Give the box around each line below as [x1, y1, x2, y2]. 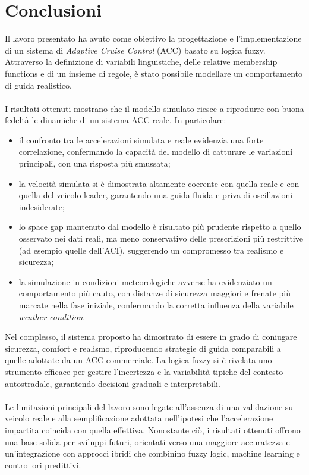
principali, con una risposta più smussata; [18, 157, 171, 170]
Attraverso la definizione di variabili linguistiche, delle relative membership [5, 55, 278, 68]
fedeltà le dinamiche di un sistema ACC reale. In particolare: [5, 114, 226, 126]
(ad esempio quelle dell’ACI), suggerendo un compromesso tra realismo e [18, 243, 284, 256]
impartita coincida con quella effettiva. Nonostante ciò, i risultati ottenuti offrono [5, 423, 301, 436]
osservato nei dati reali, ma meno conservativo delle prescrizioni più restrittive [18, 232, 303, 245]
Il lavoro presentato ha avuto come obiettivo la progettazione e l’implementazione [5, 32, 302, 45]
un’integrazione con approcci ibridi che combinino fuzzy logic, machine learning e [5, 447, 300, 460]
